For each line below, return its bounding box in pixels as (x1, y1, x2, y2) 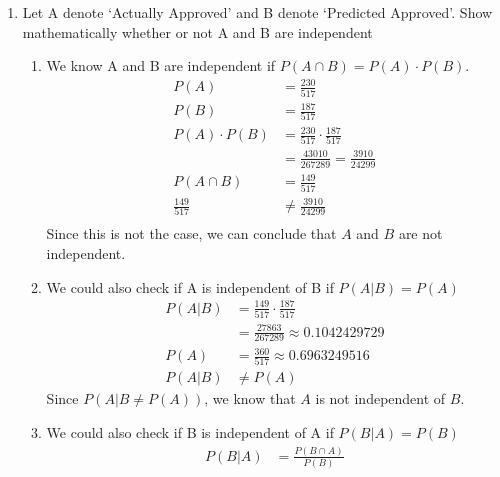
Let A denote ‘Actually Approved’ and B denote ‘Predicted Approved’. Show (22, 2, 493, 22)
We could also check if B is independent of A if (46, 421, 334, 442)
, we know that (204, 388, 296, 409)
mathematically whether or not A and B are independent (22, 21, 373, 42)
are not (398, 223, 443, 244)
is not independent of (315, 388, 446, 409)
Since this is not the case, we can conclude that (46, 223, 337, 244)
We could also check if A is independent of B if (46, 276, 334, 297)
